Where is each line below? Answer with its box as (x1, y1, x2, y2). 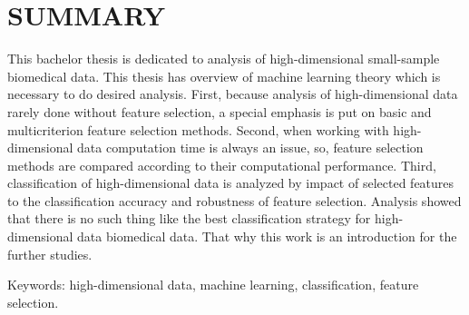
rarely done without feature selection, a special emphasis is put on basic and (7, 102, 432, 121)
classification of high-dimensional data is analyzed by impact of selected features (7, 173, 454, 192)
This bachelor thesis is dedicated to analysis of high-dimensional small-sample (7, 49, 440, 68)
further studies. (7, 244, 93, 263)
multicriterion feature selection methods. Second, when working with (7, 120, 389, 139)
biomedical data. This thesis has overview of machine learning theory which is (7, 66, 441, 85)
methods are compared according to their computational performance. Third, (7, 155, 436, 174)
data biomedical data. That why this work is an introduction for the (77, 227, 457, 246)
